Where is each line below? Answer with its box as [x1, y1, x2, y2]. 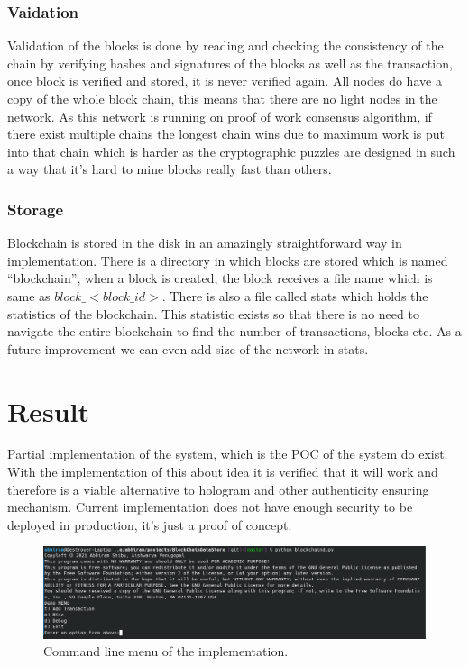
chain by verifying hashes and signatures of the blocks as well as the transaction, [7, 53, 453, 72]
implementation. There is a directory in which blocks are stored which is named [7, 251, 448, 269]
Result [7, 392, 89, 429]
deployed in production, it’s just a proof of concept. [7, 515, 292, 534]
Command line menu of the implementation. [43, 642, 289, 661]
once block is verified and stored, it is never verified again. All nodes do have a [7, 71, 442, 90]
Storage [7, 197, 64, 220]
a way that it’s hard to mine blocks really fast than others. [7, 160, 332, 178]
